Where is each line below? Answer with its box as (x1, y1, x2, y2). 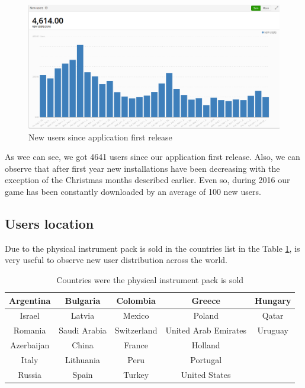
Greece (191, 294, 220, 306)
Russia (18, 368, 41, 380)
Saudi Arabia (59, 324, 107, 336)
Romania (13, 324, 46, 336)
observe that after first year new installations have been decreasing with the (5, 162, 280, 174)
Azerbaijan (10, 339, 50, 351)
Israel (20, 309, 40, 322)
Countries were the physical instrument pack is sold (56, 274, 244, 286)
